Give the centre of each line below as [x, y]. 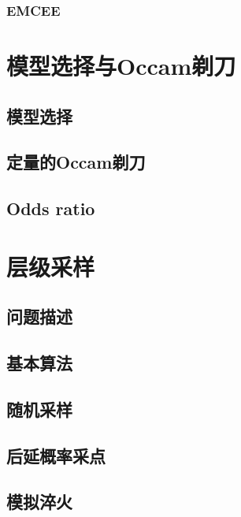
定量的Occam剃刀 [76, 162]
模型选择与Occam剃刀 [121, 66]
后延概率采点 [56, 455]
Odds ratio [51, 208]
